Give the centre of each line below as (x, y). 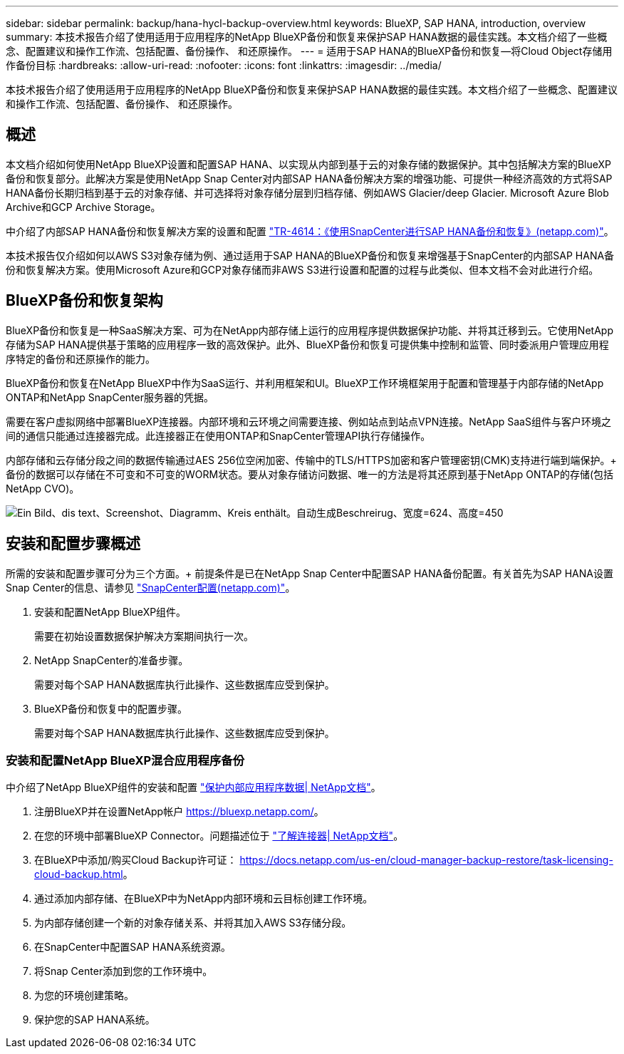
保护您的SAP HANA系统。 (95, 1020)
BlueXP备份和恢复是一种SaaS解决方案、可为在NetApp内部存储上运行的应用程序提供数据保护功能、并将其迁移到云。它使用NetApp (310, 330)
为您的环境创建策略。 (84, 996)
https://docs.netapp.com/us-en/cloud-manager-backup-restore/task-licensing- (426, 860)
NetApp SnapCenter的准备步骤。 (111, 660)
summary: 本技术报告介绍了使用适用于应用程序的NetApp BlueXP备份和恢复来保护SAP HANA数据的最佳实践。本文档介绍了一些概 (307, 37)
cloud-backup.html (79, 874)
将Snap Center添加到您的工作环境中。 (124, 971)
